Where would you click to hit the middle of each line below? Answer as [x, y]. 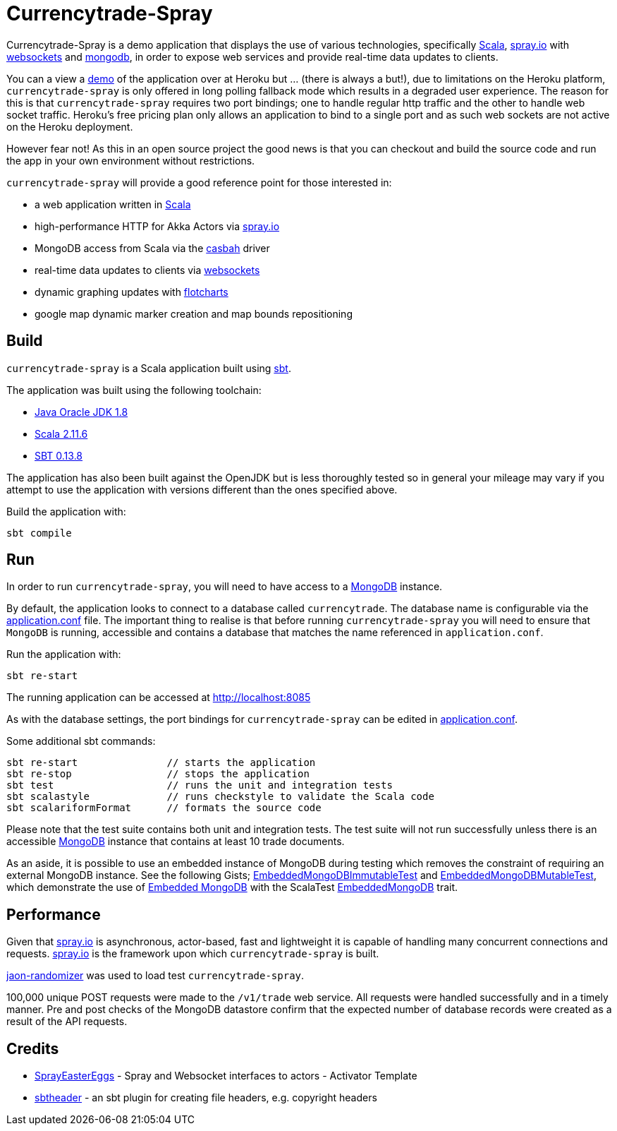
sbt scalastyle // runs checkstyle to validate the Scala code [220, 797]
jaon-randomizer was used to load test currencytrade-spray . [155, 976]
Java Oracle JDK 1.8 [81, 412]
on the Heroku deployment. [70, 126]
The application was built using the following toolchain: [134, 390]
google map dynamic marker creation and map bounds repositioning [194, 313]
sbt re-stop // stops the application [158, 774]
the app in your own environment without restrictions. [131, 160]
